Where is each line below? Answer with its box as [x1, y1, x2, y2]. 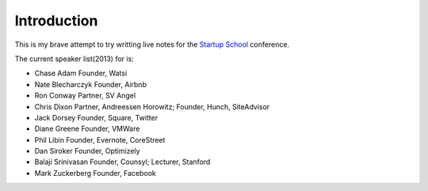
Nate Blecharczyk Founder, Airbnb [34, 79, 147, 89]
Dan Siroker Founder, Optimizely [34, 147, 140, 156]
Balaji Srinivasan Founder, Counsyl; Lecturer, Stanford [34, 157, 211, 166]
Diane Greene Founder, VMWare [34, 124, 140, 134]
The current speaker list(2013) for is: [14, 54, 134, 63]
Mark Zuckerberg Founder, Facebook [34, 168, 156, 178]
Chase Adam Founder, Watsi [34, 68, 128, 78]
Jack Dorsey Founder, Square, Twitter [34, 113, 159, 122]
